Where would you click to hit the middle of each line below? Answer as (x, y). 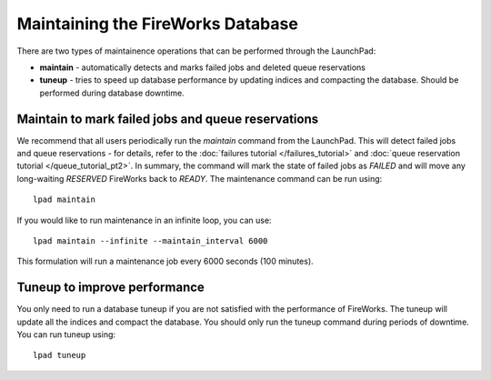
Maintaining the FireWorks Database (158, 24)
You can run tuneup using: (66, 335)
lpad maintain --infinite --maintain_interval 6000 (150, 240)
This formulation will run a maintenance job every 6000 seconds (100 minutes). (165, 261)
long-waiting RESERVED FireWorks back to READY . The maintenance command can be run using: (200, 178)
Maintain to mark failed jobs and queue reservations (167, 119)
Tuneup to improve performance (110, 288)
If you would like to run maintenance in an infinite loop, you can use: (144, 220)
